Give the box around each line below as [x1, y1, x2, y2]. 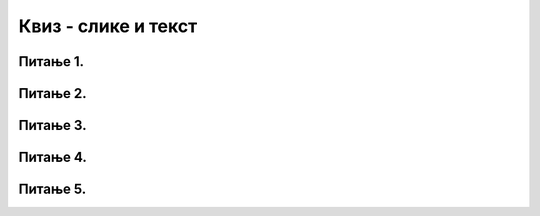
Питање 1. [18, 53, 85, 70]
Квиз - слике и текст [18, 15, 198, 37]
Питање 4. [18, 149, 87, 166]
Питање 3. [18, 117, 87, 134]
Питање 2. [18, 85, 87, 102]
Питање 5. [18, 181, 87, 198]
